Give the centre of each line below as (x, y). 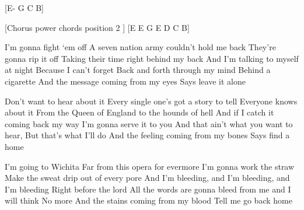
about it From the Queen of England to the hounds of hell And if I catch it (139, 112)
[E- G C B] (24, 8)
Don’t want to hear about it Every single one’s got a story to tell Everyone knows (151, 101)
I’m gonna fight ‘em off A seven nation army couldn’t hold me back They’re (140, 47)
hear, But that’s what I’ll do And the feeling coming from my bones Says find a (147, 135)
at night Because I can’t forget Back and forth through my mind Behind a (138, 70)
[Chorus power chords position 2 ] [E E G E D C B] (97, 27)
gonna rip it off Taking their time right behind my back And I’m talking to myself (152, 58)
